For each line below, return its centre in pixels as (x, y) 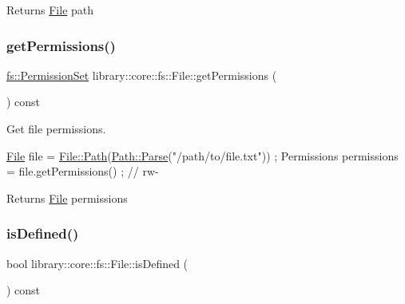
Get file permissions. (56, 128)
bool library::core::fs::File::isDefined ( (97, 263)
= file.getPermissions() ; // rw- (83, 171)
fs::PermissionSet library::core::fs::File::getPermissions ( (142, 75)
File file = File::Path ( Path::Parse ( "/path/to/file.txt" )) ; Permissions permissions (202, 155)
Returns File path (50, 10)
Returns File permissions (67, 197)
